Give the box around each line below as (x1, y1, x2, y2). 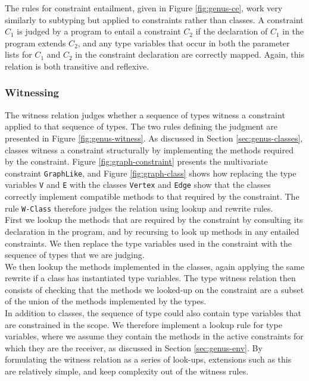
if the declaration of (195, 25, 268, 37)
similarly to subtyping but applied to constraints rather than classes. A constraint (5, 13, 304, 26)
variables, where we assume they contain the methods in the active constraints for (5, 330, 304, 342)
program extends (5, 36, 66, 49)
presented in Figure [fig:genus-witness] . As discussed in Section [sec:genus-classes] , (5, 131, 303, 144)
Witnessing (5, 85, 59, 100)
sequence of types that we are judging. (5, 248, 145, 261)
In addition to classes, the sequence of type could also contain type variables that (5, 307, 301, 319)
